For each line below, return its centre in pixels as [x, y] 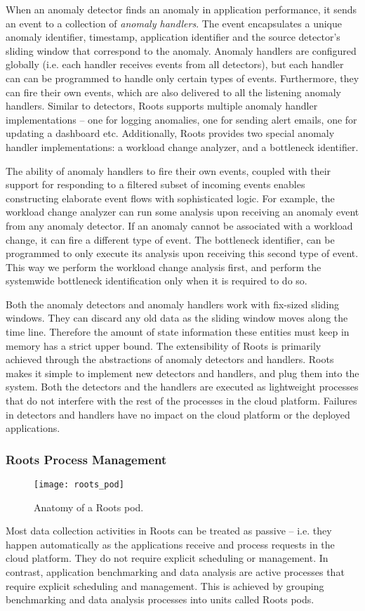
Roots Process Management [86, 459]
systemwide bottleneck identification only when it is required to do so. [157, 281]
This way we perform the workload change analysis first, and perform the [164, 267]
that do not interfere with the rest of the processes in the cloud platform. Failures [181, 401]
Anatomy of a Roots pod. [89, 507]
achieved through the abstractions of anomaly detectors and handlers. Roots [170, 359]
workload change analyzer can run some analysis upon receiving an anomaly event [182, 212]
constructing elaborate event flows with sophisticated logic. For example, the [170, 198]
